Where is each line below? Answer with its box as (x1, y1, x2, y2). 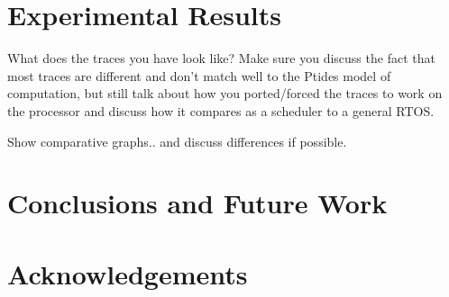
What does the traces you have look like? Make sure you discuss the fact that (7, 49, 435, 67)
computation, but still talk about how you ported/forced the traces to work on (7, 84, 443, 103)
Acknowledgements (7, 255, 248, 292)
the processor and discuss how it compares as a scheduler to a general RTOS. (7, 101, 435, 120)
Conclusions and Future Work (7, 184, 388, 221)
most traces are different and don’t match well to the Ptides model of (7, 66, 391, 85)
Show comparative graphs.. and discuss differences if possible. (7, 131, 347, 150)
